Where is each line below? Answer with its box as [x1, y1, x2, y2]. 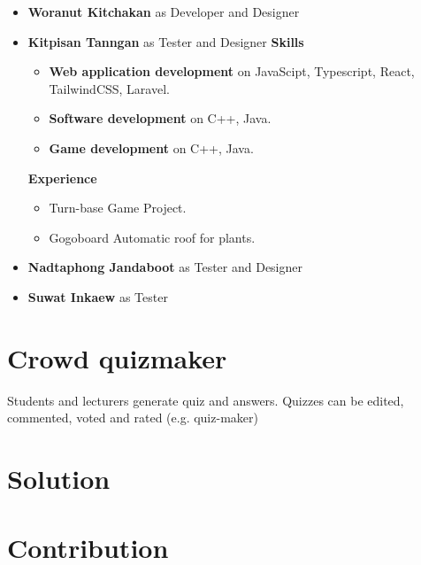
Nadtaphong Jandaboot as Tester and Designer [27, 258, 302, 276]
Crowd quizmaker [7, 339, 227, 375]
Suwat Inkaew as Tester [27, 287, 168, 306]
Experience [27, 168, 97, 187]
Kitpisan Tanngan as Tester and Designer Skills [27, 32, 304, 50]
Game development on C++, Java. [49, 138, 254, 157]
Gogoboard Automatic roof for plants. [49, 228, 256, 246]
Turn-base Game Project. [49, 198, 187, 217]
